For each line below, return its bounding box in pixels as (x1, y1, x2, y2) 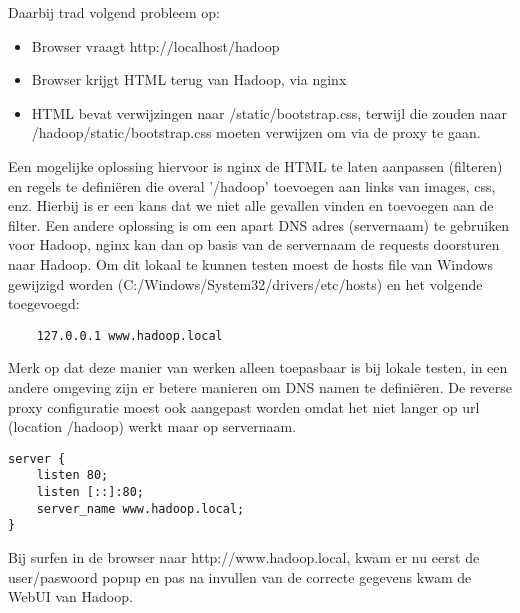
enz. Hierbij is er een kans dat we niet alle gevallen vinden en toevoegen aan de (8, 195, 494, 216)
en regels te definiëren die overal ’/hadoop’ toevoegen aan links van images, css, (8, 175, 496, 196)
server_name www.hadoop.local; (36, 501, 245, 516)
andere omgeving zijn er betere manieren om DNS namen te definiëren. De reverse (8, 376, 512, 397)
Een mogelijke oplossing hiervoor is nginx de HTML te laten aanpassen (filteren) (8, 155, 503, 176)
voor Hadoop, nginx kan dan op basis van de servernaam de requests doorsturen (8, 234, 500, 255)
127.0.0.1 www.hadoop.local (36, 328, 223, 343)
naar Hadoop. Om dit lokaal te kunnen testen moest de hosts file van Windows (8, 253, 493, 274)
